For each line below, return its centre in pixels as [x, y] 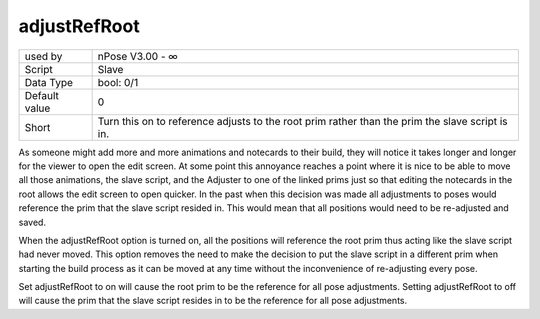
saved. [32, 222]
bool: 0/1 [118, 82]
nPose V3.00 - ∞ [138, 56]
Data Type [49, 82]
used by [43, 56]
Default [42, 95]
